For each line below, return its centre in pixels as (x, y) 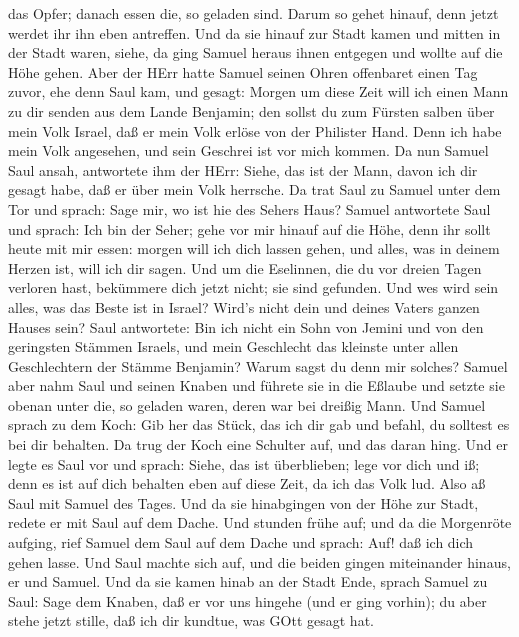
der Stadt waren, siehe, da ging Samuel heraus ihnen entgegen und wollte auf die (255, 52)
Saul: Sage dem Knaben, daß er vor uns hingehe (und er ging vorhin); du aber (247, 600)
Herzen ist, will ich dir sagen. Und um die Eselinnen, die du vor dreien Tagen (245, 267)
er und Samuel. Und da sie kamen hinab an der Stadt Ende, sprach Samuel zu (248, 581)
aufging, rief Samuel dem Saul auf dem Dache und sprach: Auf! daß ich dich (241, 542)
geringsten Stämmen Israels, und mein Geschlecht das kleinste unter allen (233, 346)
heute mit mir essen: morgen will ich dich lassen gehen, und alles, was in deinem (254, 248)
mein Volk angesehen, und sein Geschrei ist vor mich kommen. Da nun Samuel (248, 150)
